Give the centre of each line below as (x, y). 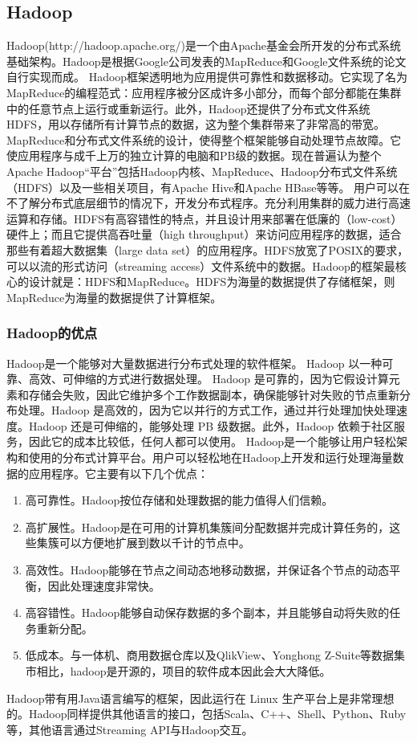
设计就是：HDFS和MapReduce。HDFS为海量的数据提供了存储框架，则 (212, 282)
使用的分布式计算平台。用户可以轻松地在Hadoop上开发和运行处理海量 (211, 457)
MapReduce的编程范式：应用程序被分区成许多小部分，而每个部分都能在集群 (204, 92)
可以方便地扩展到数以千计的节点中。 (154, 543)
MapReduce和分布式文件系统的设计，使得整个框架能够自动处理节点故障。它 (204, 139)
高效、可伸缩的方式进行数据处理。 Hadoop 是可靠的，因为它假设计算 (208, 379)
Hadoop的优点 (52, 333)
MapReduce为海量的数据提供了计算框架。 (114, 297)
